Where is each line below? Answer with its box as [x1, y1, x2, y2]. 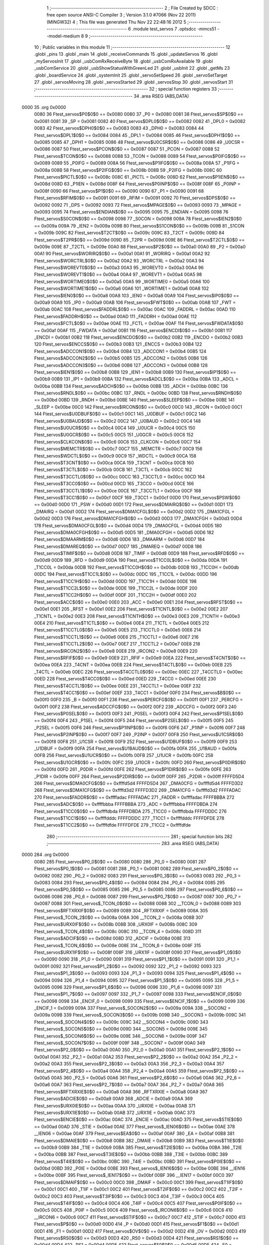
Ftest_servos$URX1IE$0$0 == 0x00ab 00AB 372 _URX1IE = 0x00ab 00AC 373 [34, 1110, 195, 1116]
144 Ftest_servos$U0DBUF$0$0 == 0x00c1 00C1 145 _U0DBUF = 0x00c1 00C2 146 [34, 411, 206, 417]
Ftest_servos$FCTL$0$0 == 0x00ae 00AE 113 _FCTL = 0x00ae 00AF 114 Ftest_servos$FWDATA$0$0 [34, 320, 244, 326]
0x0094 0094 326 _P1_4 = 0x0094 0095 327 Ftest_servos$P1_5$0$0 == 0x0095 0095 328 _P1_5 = [34, 977, 239, 983]
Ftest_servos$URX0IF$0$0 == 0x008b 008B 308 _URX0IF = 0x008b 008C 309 [34, 921, 198, 927]
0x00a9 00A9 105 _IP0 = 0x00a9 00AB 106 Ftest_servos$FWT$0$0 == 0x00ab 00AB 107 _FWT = [34, 299, 236, 306]
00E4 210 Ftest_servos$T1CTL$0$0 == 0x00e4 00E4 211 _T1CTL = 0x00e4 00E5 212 [34, 620, 209, 626]
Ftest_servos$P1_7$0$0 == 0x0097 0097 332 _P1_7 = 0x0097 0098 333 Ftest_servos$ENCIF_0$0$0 [34, 991, 242, 997]
